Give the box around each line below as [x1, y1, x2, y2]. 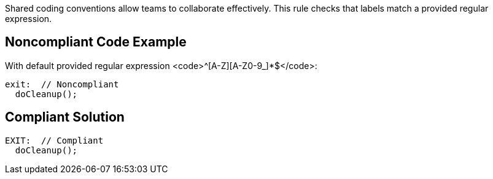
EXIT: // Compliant [5, 135, 104, 145]
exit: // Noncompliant [5, 79, 119, 89]
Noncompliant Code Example [5, 34, 187, 50]
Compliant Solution [5, 109, 125, 125]
